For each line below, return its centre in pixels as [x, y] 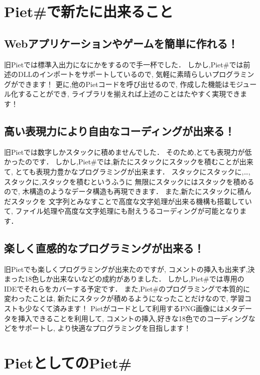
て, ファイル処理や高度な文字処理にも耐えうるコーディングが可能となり [122, 211]
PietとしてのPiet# [68, 363]
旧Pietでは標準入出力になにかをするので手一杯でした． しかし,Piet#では [124, 64]
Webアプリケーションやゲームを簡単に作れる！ [121, 43]
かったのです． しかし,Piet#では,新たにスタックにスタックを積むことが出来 [129, 162]
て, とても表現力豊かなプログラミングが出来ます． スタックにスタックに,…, [127, 171]
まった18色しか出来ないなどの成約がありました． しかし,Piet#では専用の [124, 279]
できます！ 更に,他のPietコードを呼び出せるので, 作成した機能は [123, 84]
